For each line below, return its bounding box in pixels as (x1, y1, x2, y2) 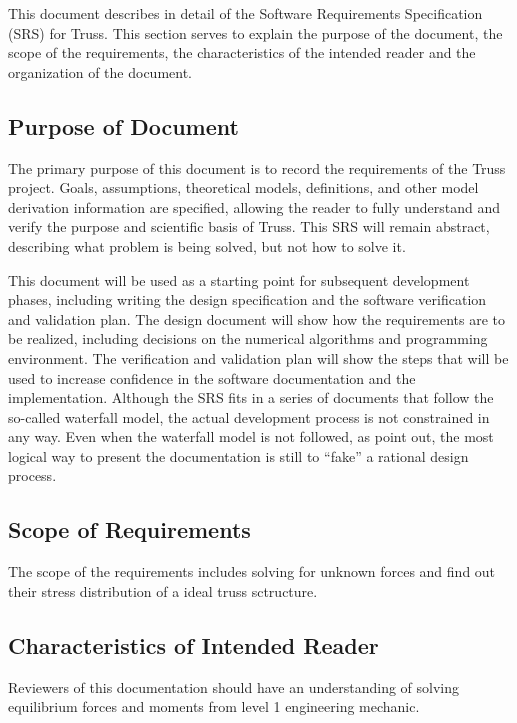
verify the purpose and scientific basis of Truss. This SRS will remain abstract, (8, 216, 490, 237)
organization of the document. (8, 61, 193, 82)
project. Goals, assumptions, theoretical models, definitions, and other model (8, 177, 479, 198)
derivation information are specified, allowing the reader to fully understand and (8, 196, 501, 217)
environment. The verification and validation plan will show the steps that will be (8, 347, 509, 368)
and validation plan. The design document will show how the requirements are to (8, 308, 505, 329)
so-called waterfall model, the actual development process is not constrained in (8, 406, 490, 427)
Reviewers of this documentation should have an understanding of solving (8, 676, 460, 697)
